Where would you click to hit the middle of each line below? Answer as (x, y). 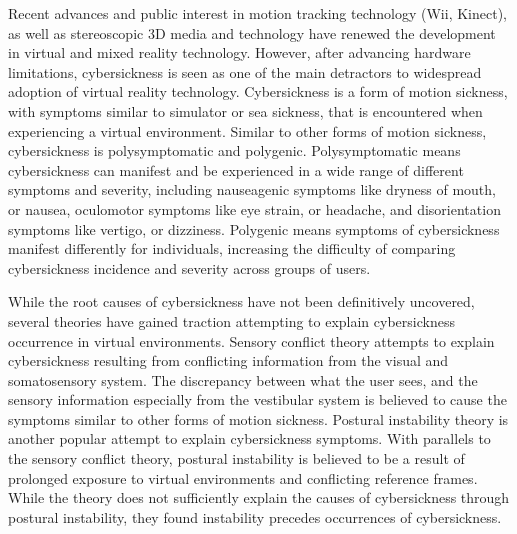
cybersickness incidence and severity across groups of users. (189, 267)
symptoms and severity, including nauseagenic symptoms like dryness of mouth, (252, 189)
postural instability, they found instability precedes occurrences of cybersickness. (255, 516)
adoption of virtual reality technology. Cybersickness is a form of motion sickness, (258, 91)
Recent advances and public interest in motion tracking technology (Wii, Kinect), (257, 13)
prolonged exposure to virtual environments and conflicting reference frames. (243, 477)
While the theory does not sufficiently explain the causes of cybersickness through (259, 497)
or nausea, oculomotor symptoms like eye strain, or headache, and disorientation (254, 208)
